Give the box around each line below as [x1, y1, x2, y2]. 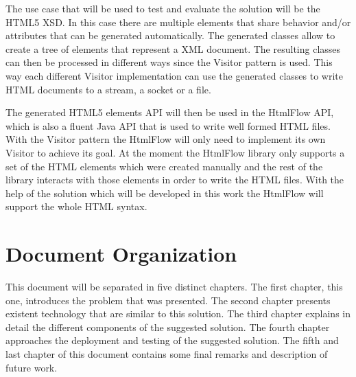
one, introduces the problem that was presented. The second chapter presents [5, 293, 331, 307]
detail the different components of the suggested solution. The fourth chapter [5, 319, 330, 334]
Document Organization [5, 240, 237, 268]
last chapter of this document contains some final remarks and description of [5, 347, 328, 361]
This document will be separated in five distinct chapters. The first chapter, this [5, 279, 343, 294]
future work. [5, 360, 58, 374]
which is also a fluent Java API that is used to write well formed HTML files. [5, 118, 331, 133]
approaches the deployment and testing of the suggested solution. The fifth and [5, 333, 339, 347]
